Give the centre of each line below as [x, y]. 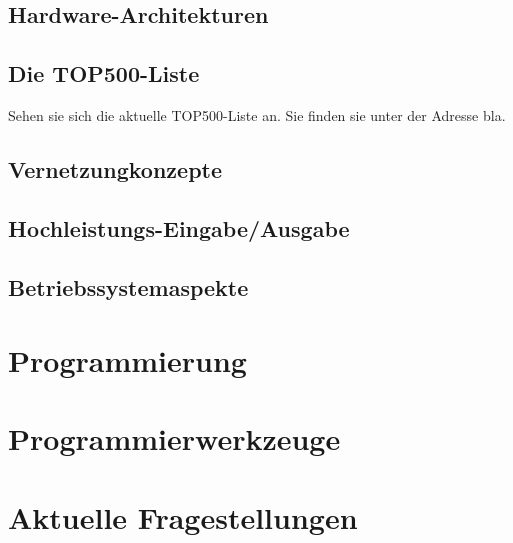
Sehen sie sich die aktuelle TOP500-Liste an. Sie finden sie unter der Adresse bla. [257, 114]
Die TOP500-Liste [104, 73]
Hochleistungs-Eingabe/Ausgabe [179, 227]
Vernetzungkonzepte [115, 168]
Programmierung [127, 360]
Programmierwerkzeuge [174, 438]
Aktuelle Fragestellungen [183, 516]
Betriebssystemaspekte [128, 286]
